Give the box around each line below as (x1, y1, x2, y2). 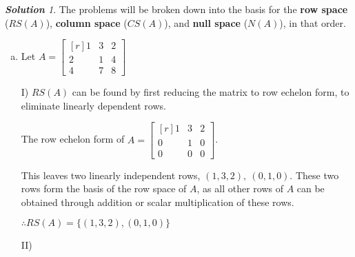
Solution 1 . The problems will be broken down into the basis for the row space (5, 2, 348, 16)
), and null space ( (164, 15, 248, 30)
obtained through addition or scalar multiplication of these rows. (21, 194, 294, 209)
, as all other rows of (196, 181, 283, 196)
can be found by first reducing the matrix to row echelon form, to (72, 85, 349, 99)
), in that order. (279, 15, 346, 30)
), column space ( (45, 15, 128, 30)
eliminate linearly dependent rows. (21, 98, 166, 112)
